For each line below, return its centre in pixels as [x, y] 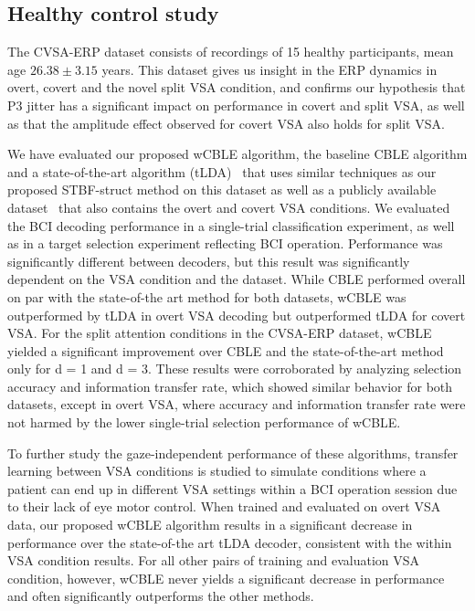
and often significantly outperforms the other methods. [161, 596]
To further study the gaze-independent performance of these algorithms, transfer [233, 453]
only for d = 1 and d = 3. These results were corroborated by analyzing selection [235, 369]
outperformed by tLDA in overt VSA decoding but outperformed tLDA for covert [237, 315]
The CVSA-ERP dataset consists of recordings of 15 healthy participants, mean [231, 52]
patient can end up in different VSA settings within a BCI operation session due [232, 488]
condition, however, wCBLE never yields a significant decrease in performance [226, 578]
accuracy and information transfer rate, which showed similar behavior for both [230, 386]
